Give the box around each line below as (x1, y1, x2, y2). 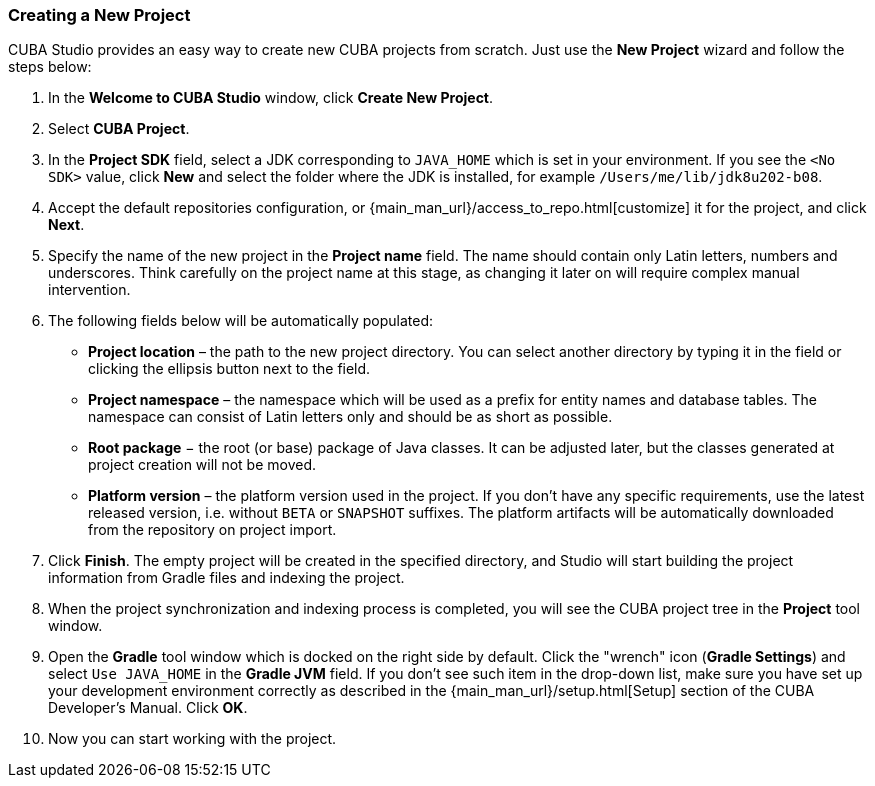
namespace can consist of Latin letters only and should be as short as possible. (88, 408, 613, 426)
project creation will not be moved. (88, 456, 317, 474)
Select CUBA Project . (48, 120, 190, 138)
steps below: (8, 58, 92, 76)
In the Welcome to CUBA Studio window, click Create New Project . (48, 89, 494, 107)
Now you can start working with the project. (48, 730, 337, 748)
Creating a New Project (8, 5, 191, 25)
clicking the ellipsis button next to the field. (88, 360, 371, 378)
